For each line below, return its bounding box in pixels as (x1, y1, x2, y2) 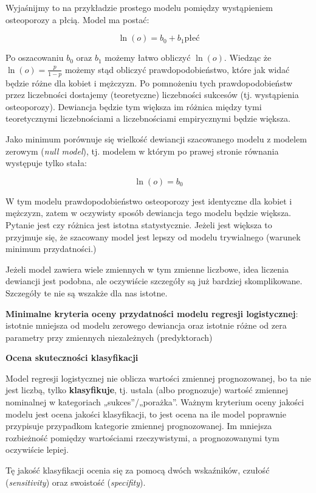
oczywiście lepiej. (5, 443, 69, 456)
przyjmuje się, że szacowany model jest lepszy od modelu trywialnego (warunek (5, 230, 301, 243)
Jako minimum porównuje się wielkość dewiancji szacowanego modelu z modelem (5, 132, 307, 145)
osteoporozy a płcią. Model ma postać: (5, 13, 149, 26)
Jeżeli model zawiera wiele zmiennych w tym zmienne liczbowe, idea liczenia (5, 262, 289, 275)
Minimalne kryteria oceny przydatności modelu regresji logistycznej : (5, 307, 298, 320)
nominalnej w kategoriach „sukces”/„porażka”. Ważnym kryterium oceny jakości (5, 396, 304, 408)
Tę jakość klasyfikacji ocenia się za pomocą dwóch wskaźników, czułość (5, 464, 270, 477)
